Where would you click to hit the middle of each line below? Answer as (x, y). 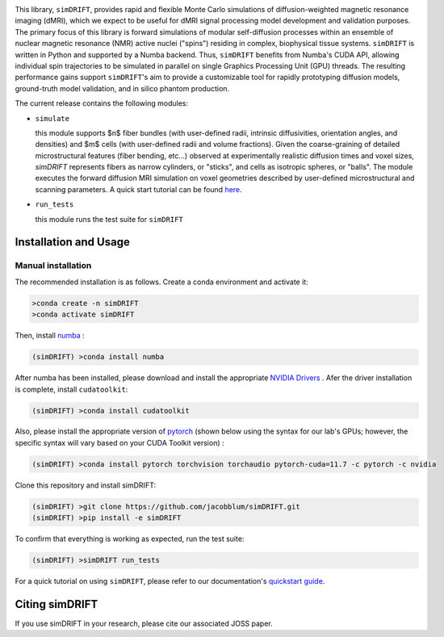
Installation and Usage (73, 242)
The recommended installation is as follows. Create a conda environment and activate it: (161, 282)
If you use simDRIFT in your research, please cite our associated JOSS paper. (144, 624)
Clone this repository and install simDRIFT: (86, 485)
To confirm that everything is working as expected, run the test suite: (130, 539)
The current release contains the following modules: (102, 103)
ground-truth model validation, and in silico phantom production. (122, 88)
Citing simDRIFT (57, 604)
